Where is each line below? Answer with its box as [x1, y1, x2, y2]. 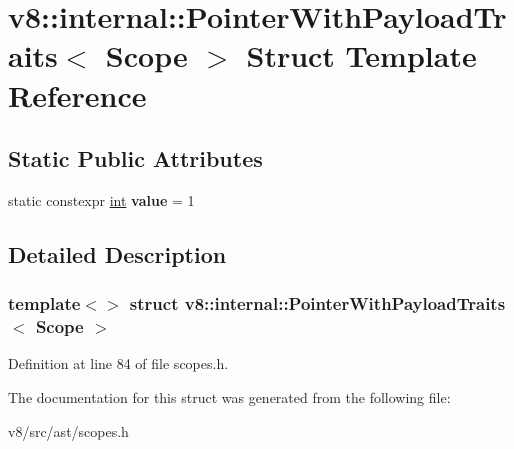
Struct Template [246, 35, 477, 76]
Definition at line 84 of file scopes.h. [8, 353, 229, 374]
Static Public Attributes [8, 143, 263, 174]
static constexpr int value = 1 [8, 189, 195, 210]
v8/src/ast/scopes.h [8, 420, 129, 441]
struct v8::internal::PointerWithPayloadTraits [129, 291, 506, 316]
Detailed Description [8, 238, 227, 269]
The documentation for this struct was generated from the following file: [8, 387, 451, 408]
